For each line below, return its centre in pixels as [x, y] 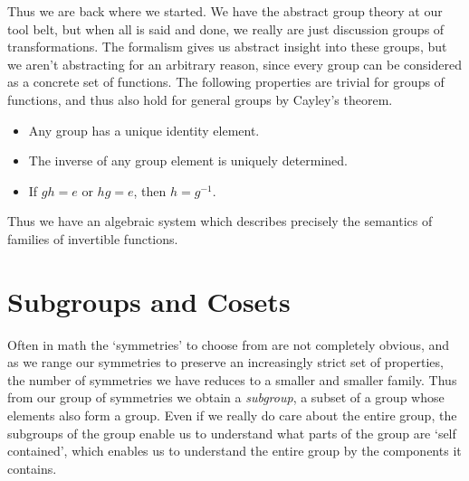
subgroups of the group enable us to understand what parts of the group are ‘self [232, 433]
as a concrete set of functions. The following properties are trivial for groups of [226, 82]
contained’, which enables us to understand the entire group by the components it [234, 451]
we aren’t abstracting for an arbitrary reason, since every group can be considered [234, 64]
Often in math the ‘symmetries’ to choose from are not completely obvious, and [229, 344]
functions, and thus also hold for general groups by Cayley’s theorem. [200, 99]
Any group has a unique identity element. [144, 130]
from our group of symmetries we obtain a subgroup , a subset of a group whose [226, 397]
